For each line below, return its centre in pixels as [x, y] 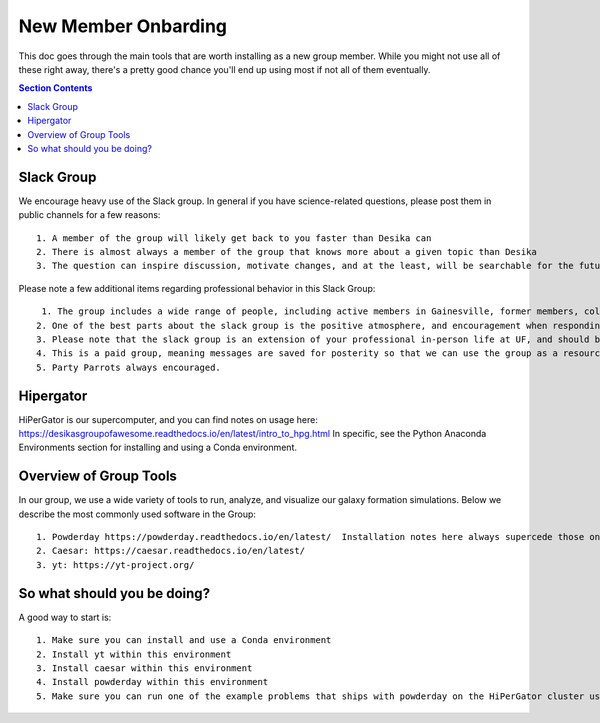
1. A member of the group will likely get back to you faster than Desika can [234, 238]
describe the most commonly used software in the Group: [137, 514]
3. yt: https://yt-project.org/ [115, 564]
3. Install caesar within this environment [144, 668]
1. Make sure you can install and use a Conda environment [184, 640]
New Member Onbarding [123, 26]
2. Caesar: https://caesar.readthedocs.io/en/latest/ [170, 551]
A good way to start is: [65, 617]
